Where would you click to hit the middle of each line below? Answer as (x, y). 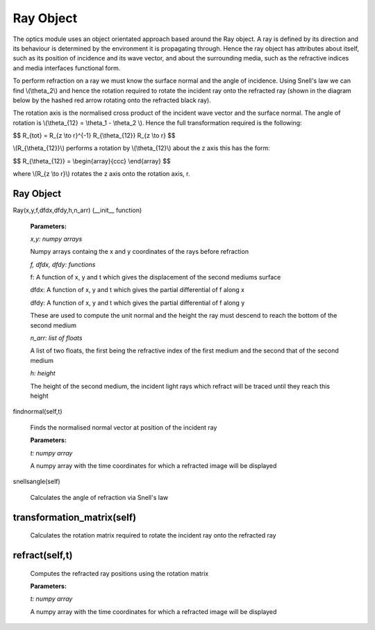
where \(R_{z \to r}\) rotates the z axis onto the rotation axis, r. (101, 174)
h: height (43, 373)
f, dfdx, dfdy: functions (63, 264)
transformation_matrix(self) (75, 517)
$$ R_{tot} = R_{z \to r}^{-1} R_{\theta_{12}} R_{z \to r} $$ (94, 136)
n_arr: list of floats (56, 338)
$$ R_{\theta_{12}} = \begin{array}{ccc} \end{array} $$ (92, 161)
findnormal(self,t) (37, 412)
